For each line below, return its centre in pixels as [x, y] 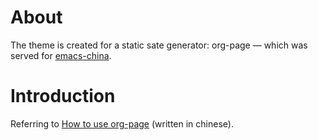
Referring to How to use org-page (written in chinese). [122, 123]
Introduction [63, 96]
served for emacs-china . [61, 55]
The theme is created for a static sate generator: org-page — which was [159, 45]
